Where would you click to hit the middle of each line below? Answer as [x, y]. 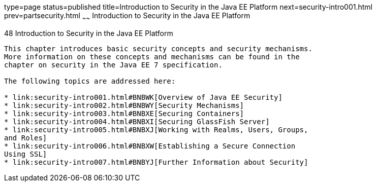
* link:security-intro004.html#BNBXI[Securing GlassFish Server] [137, 121]
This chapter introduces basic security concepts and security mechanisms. [158, 48]
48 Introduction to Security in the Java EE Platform [89, 33]
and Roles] [26, 138]
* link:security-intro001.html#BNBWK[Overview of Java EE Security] [143, 97]
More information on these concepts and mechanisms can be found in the [152, 57]
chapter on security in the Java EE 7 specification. [113, 65]
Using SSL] [26, 154]
